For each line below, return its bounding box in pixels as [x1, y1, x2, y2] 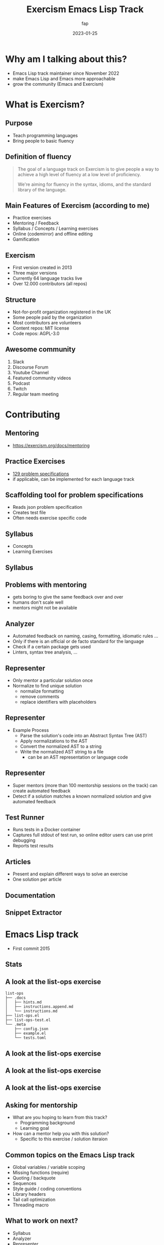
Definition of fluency [5, 152, 72, 161]
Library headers [12, 1191, 46, 1197]
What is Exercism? [5, 99, 85, 110]
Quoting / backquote [12, 1174, 56, 1181]
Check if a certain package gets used [12, 644, 91, 650]
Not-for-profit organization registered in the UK [12, 309, 111, 315]
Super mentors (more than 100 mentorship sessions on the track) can [12, 782, 158, 788]
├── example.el [14, 1031, 47, 1036]
